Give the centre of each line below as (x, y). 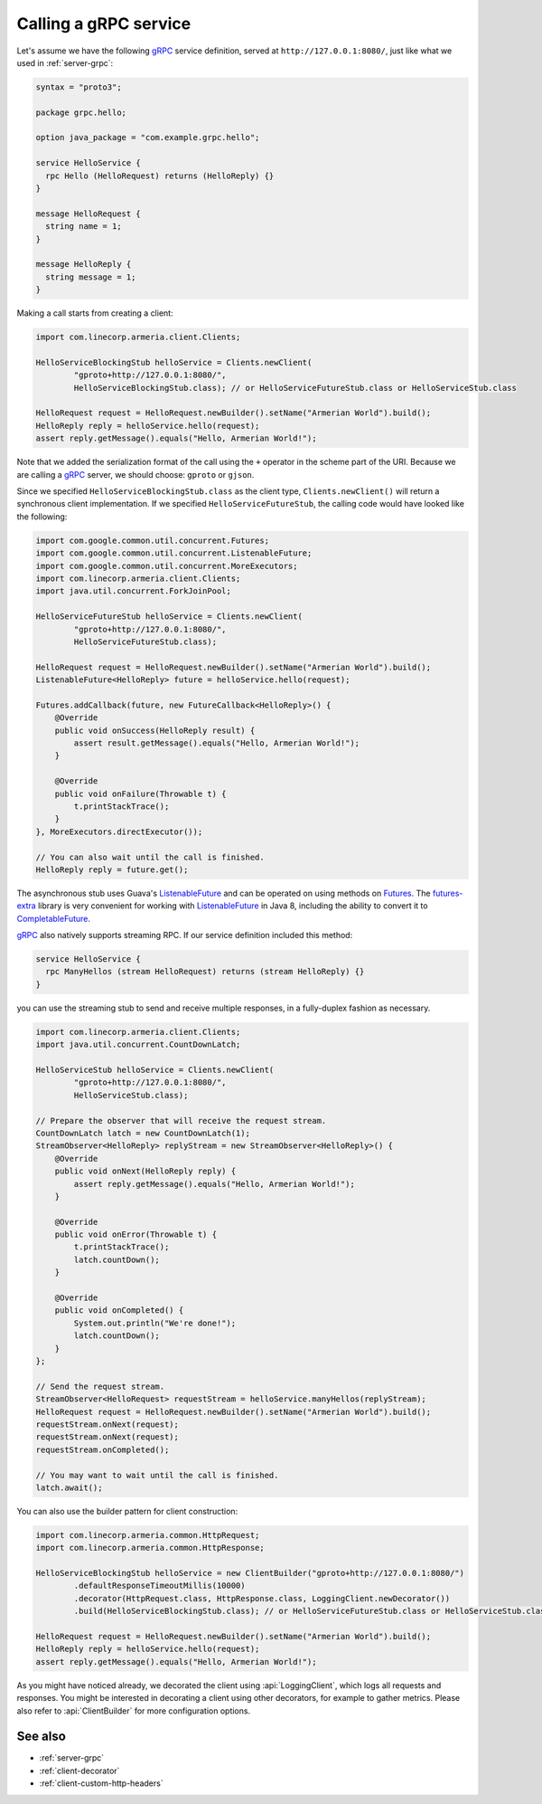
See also (42, 1737)
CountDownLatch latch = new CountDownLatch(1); (143, 1133)
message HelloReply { (84, 264)
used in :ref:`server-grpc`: (65, 62)
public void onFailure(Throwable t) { (140, 793)
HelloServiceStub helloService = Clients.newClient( (155, 1070)
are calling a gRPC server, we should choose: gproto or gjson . (135, 474)
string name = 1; (84, 227)
